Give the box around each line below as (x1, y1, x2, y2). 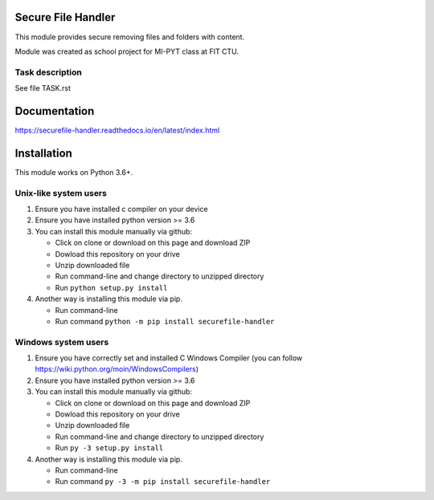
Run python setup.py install (55, 283, 168, 292)
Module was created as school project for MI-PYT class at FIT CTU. (14, 47, 239, 56)
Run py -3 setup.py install (55, 443, 164, 453)
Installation (14, 146, 72, 160)
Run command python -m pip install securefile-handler (55, 316, 275, 326)
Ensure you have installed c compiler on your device (35, 205, 208, 213)
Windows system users (14, 336, 109, 348)
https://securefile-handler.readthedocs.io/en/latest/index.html (14, 125, 220, 135)
